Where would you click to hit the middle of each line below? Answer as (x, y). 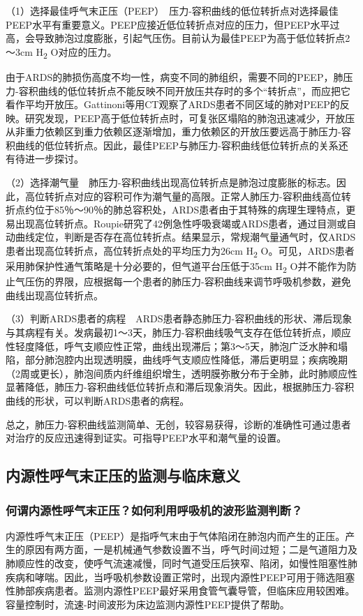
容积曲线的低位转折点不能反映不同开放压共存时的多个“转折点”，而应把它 (184, 90)
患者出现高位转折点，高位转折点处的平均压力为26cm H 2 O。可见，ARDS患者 (180, 251)
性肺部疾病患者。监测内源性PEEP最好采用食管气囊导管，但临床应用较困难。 (180, 591)
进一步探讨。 (54, 159)
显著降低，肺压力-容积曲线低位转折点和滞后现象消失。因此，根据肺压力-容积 (180, 387)
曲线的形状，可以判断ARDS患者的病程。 (98, 401)
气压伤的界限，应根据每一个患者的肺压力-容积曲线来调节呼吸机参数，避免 (183, 281)
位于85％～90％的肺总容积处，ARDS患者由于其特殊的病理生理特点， (190, 210)
